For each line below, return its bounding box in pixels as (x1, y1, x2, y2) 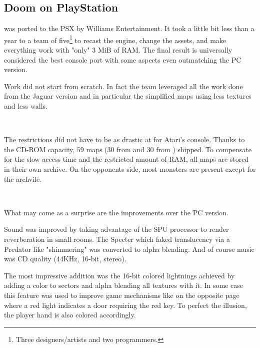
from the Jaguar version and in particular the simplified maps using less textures (4, 91, 251, 101)
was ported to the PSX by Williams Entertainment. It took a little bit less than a (4, 23, 254, 34)
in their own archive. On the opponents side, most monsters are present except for (4, 163, 256, 174)
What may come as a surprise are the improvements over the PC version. (4, 207, 228, 217)
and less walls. (4, 101, 47, 111)
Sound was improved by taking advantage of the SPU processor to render (4, 224, 229, 234)
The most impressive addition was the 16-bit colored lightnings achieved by (4, 270, 235, 280)
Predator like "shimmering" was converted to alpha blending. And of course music (4, 243, 254, 254)
